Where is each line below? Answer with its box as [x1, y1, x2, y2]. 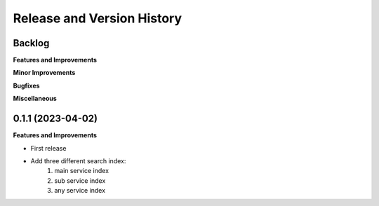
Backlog [13, 37, 50, 49]
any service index [54, 186, 105, 195]
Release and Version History [13, 11, 182, 26]
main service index [54, 167, 109, 175]
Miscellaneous [13, 95, 58, 103]
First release [30, 144, 67, 152]
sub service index [54, 176, 106, 185]
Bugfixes [13, 81, 40, 90]
